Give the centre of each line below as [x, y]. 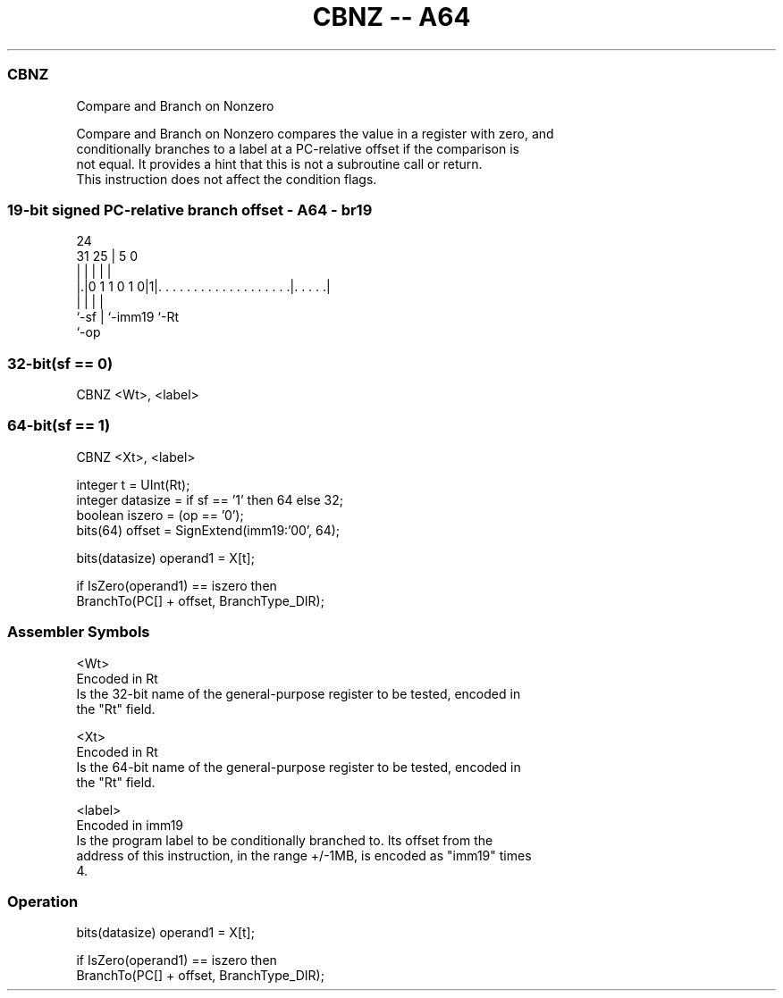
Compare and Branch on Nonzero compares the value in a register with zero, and [315, 133]
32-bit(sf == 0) [60, 363]
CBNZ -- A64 [391, 17]
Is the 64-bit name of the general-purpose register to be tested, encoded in [299, 767]
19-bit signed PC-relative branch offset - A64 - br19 [190, 210]
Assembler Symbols [79, 632]
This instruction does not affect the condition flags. [227, 179]
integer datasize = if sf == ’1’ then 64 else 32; [210, 499]
